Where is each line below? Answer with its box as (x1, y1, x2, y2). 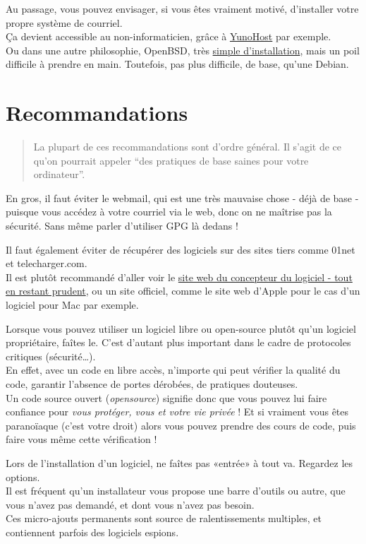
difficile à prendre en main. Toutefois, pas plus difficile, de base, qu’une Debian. (6, 57, 349, 71)
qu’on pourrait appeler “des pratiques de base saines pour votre (33, 153, 309, 167)
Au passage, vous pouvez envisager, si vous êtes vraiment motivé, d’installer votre (6, 1, 359, 16)
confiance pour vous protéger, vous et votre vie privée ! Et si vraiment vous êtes (6, 404, 349, 419)
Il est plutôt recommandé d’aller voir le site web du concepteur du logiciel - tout (6, 269, 353, 284)
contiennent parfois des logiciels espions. (6, 524, 179, 539)
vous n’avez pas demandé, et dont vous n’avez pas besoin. (6, 497, 255, 512)
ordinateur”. (33, 167, 85, 182)
